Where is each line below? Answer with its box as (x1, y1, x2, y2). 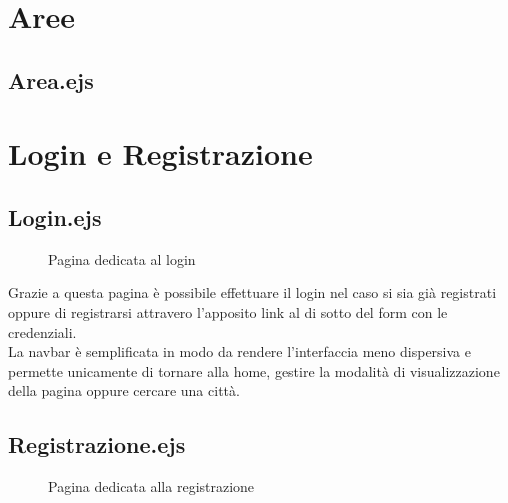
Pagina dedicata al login (48, 248, 196, 269)
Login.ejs (8, 201, 102, 232)
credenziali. (8, 321, 77, 342)
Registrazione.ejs (8, 429, 186, 460)
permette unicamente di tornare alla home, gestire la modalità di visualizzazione (8, 360, 500, 381)
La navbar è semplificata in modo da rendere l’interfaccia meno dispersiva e (8, 341, 471, 362)
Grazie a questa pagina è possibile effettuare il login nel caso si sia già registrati (8, 282, 497, 303)
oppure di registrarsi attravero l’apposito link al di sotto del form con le (8, 301, 448, 322)
